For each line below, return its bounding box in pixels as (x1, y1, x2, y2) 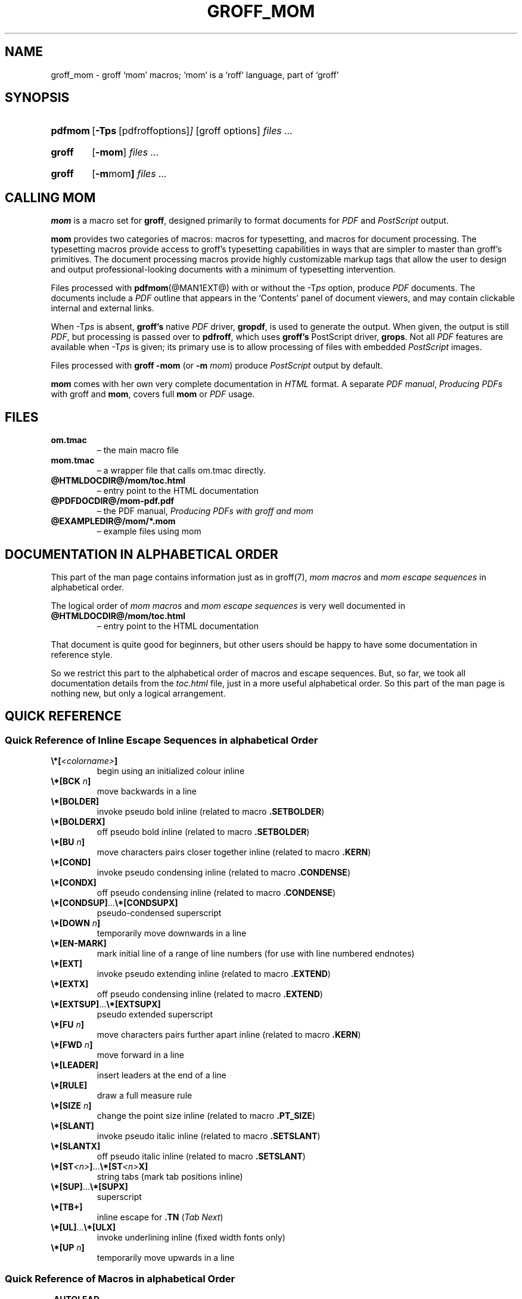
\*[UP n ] (51, 1242, 85, 1253)
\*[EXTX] (51, 979, 89, 989)
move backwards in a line (97, 786, 197, 797)
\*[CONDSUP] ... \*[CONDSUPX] (51, 898, 178, 908)
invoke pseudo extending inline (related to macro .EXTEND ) (97, 969, 331, 979)
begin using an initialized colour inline (97, 766, 245, 777)
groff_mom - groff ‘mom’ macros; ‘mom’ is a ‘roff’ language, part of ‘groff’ (51, 69, 339, 80)
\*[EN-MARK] (51, 938, 107, 949)
